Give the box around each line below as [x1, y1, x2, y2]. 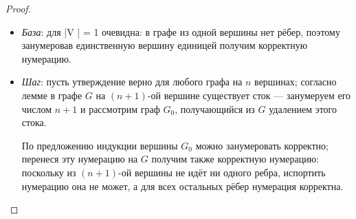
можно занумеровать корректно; [195, 138, 329, 152]
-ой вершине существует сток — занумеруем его [147, 87, 351, 102]
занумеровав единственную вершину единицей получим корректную [21, 38, 308, 52]
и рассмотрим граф [80, 101, 160, 116]
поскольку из [21, 165, 76, 179]
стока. [21, 115, 47, 129]
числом [21, 101, 52, 116]
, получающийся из [175, 101, 255, 116]
